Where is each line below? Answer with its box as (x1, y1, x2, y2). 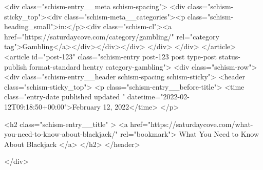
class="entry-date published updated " (4, 91, 125, 102)
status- (219, 51, 240, 61)
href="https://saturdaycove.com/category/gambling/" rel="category (4, 31, 219, 41)
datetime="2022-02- (127, 91, 190, 102)
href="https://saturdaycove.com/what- (130, 118, 253, 129)
